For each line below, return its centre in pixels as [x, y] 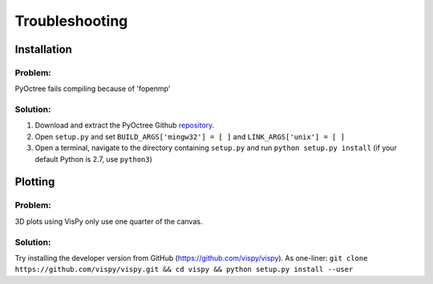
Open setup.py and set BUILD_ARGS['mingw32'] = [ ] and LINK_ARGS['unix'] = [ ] [190, 136]
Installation [43, 49]
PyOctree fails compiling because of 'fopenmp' [93, 89]
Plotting [35, 182]
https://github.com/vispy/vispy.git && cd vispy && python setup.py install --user [184, 270]
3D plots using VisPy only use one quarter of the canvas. [109, 221]
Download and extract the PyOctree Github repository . [125, 125]
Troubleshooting [71, 21]
